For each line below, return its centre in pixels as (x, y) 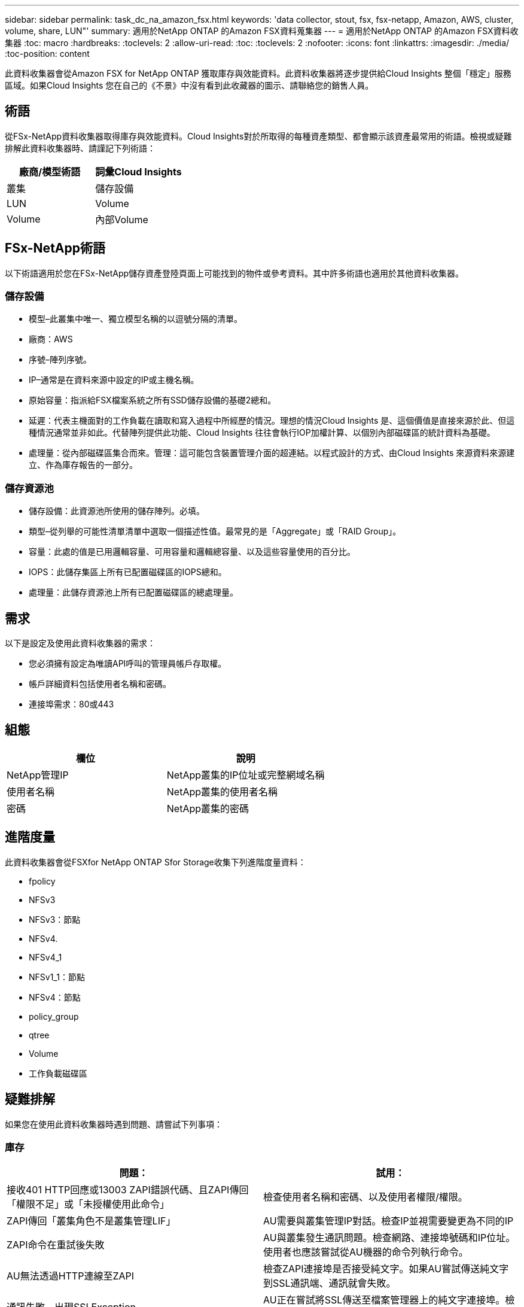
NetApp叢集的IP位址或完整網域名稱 (246, 775)
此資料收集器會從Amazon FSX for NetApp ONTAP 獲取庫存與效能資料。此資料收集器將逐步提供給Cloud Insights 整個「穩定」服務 (258, 73)
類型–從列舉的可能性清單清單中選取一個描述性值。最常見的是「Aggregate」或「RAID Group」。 (215, 531)
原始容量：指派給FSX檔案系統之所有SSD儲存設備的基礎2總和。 (153, 400)
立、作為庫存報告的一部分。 (83, 465)
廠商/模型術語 (50, 171)
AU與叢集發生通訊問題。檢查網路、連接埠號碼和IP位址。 (389, 1238)
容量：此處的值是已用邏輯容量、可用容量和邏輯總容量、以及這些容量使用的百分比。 (192, 552)
